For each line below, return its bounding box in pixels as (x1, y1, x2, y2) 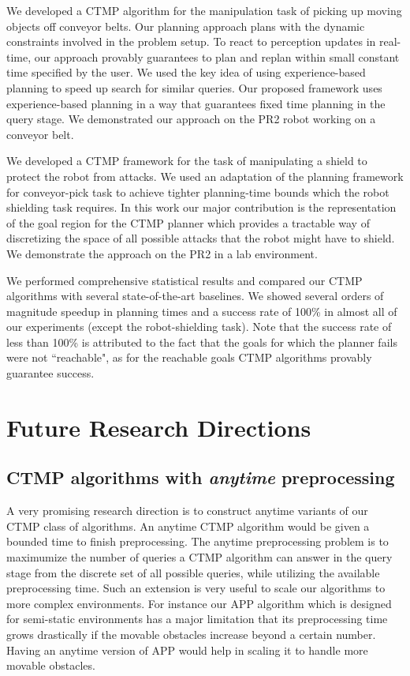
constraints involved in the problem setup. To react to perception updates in (6, 33, 376, 50)
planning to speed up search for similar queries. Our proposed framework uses (6, 79, 382, 96)
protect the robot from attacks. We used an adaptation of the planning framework (6, 167, 404, 184)
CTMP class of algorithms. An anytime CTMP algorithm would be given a (6, 517, 370, 534)
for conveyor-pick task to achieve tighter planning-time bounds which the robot (6, 183, 389, 200)
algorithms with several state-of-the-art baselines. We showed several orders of (6, 287, 384, 304)
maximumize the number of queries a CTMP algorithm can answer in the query (6, 549, 393, 565)
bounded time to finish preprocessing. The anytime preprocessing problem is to (6, 533, 389, 550)
